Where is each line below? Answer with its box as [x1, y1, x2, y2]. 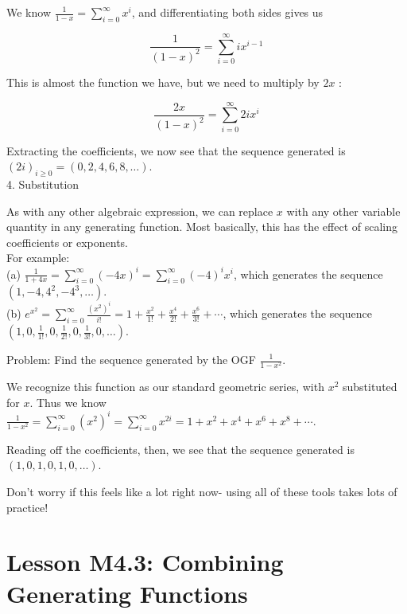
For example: [6, 249, 70, 266]
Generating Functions [6, 577, 248, 609]
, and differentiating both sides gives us [131, 4, 324, 20]
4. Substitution [6, 176, 79, 193]
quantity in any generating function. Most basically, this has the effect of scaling [6, 218, 397, 235]
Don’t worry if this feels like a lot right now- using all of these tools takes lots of [6, 483, 397, 500]
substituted [342, 378, 397, 395]
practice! [6, 499, 48, 515]
